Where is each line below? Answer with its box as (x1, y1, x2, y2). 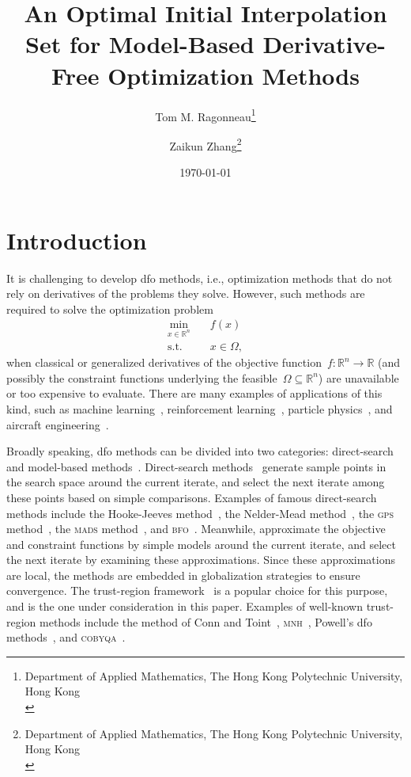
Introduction (6, 223, 147, 256)
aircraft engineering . (6, 416, 109, 432)
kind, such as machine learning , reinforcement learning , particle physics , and (6, 400, 393, 417)
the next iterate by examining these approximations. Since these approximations (6, 551, 395, 568)
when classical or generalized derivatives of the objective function (6, 354, 322, 371)
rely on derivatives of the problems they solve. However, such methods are (6, 285, 365, 302)
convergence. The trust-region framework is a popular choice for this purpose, (6, 582, 388, 599)
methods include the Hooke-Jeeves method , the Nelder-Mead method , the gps (6, 505, 394, 521)
